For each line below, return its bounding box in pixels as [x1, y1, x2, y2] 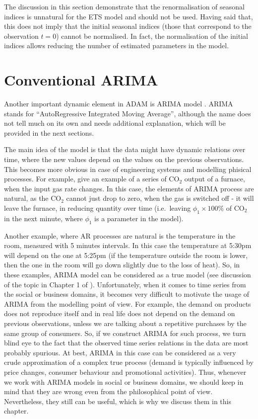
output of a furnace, [184, 173, 245, 184]
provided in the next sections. [4, 127, 94, 138]
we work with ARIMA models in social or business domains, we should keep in [4, 376, 244, 387]
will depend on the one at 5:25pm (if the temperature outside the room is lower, [4, 250, 248, 260]
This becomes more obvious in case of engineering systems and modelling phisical [4, 164, 252, 174]
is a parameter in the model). [94, 213, 184, 223]
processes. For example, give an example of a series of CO [4, 173, 180, 184]
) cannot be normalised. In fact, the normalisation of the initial [56, 30, 248, 41]
